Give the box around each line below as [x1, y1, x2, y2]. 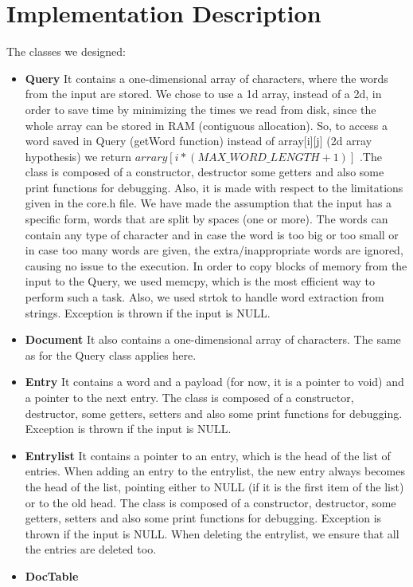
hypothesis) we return [25, 148, 132, 164]
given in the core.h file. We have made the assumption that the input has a [25, 195, 392, 211]
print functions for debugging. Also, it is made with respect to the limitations [25, 179, 403, 195]
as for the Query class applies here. [25, 346, 197, 363]
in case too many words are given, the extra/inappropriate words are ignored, [25, 242, 403, 258]
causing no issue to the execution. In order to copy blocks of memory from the [25, 257, 407, 274]
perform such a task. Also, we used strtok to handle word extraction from [25, 289, 384, 305]
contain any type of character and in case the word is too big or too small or [25, 226, 399, 242]
